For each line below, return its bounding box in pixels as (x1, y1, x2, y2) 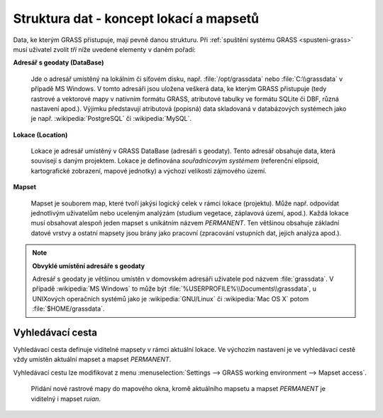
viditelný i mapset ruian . (30, 395, 101, 403)
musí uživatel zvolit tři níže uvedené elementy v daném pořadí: (13, 45, 196, 53)
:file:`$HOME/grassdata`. (32, 304, 105, 313)
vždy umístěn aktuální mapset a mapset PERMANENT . (13, 355, 172, 364)
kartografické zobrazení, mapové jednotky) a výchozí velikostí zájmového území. (30, 166, 267, 175)
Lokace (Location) (13, 130, 68, 139)
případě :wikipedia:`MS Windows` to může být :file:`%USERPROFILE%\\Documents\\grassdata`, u (32, 284, 317, 293)
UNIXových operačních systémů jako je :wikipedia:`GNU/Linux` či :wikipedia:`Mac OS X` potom (32, 294, 309, 303)
